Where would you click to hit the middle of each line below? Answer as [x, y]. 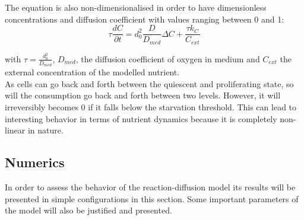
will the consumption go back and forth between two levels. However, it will [143, 95]
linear [15, 130]
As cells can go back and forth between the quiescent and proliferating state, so [149, 83]
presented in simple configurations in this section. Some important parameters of [152, 198]
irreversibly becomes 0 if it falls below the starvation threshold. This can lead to [151, 107]
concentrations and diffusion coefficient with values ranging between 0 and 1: [145, 19]
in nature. [45, 130]
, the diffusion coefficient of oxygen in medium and [168, 58]
